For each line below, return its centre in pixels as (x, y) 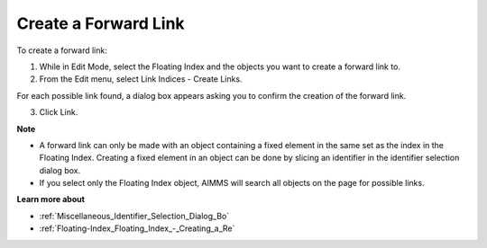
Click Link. (59, 112)
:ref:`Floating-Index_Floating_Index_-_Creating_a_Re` (137, 228)
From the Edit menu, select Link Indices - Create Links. (141, 79)
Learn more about (51, 199)
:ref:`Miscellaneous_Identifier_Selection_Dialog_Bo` (134, 216)
